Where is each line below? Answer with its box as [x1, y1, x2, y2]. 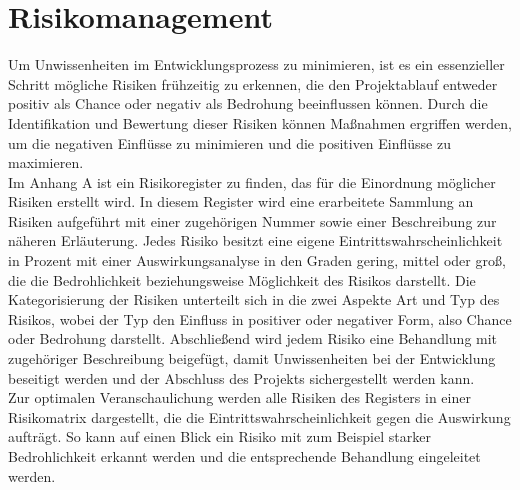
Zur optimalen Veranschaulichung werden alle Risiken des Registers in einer [8, 387, 471, 408]
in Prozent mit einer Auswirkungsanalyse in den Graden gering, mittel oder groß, [8, 250, 506, 271]
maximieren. [8, 152, 84, 173]
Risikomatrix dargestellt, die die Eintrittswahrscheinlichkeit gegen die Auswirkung [8, 406, 511, 427]
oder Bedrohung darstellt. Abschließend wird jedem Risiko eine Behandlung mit [8, 328, 498, 349]
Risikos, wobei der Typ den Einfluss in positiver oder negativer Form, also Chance [8, 308, 512, 329]
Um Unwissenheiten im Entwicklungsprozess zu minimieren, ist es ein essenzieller [8, 54, 505, 75]
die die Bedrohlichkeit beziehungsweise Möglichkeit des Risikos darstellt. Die [8, 269, 476, 290]
